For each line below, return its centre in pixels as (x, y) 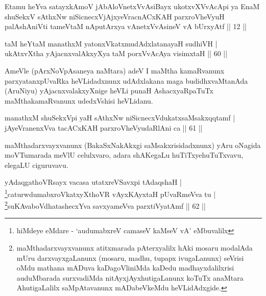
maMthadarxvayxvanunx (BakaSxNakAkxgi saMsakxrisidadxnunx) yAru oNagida (133, 145)
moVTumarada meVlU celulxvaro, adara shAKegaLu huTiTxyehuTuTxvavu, (124, 155)
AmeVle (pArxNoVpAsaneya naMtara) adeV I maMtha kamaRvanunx (115, 70)
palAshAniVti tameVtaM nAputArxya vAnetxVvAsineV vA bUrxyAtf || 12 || (126, 26)
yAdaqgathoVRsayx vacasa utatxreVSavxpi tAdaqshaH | (93, 182)
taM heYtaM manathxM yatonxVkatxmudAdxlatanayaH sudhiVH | (111, 43)
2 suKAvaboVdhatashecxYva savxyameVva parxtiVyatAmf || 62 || (105, 205)
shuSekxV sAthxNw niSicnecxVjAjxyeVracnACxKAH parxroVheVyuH (115, 16)
